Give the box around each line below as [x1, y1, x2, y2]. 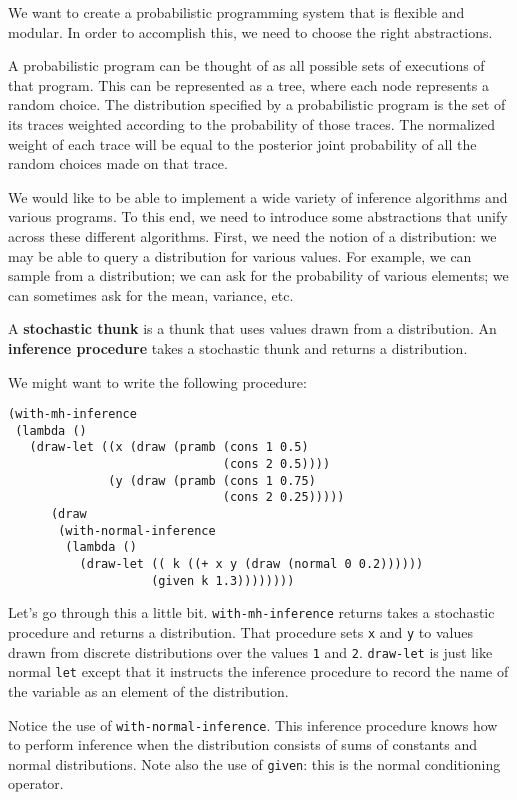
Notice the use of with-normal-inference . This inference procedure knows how [8, 714, 498, 735]
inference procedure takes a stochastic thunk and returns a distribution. [8, 337, 468, 358]
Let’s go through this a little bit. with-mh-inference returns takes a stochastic [8, 602, 495, 623]
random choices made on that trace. [8, 153, 228, 174]
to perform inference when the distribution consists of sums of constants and [8, 734, 477, 755]
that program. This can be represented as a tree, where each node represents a [8, 74, 489, 95]
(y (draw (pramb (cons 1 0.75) [108, 473, 316, 488]
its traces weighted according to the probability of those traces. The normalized [8, 113, 495, 134]
